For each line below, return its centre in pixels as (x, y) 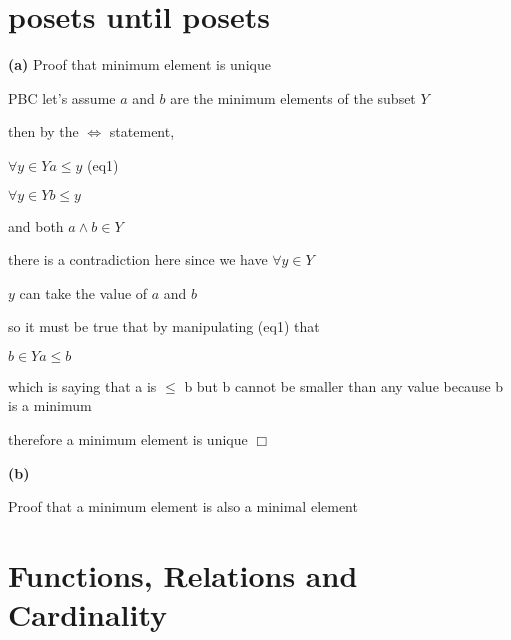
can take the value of (83, 292)
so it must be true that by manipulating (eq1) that (164, 326)
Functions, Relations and (183, 575)
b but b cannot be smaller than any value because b (344, 385)
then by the (43, 131)
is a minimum (50, 405)
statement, (142, 131)
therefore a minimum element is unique (128, 439)
